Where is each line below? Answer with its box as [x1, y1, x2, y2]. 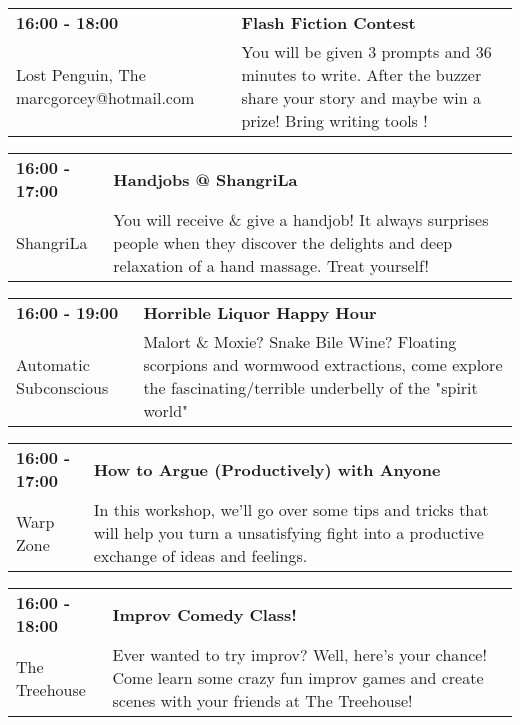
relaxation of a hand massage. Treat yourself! [113, 254, 429, 277]
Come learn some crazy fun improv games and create [112, 666, 484, 689]
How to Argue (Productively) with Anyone [93, 457, 441, 481]
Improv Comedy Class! [112, 602, 297, 626]
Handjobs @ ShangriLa [113, 167, 298, 191]
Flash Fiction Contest [241, 11, 416, 34]
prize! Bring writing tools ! [241, 109, 428, 132]
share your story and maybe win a [241, 86, 481, 109]
